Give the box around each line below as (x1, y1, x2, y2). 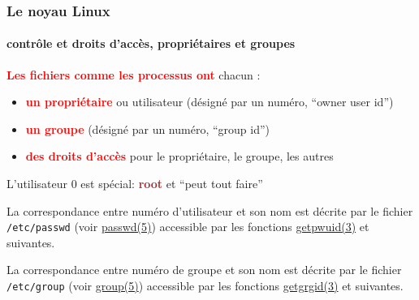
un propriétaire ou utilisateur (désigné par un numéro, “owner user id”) (25, 93, 394, 110)
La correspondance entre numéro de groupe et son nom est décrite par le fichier (6, 261, 402, 278)
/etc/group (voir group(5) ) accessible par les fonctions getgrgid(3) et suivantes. (6, 277, 404, 294)
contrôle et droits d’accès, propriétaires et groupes (6, 35, 296, 52)
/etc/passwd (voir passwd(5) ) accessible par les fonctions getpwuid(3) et (6, 218, 369, 235)
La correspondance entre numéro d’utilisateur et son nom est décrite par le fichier (6, 202, 413, 219)
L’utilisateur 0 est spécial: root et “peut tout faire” (6, 175, 263, 192)
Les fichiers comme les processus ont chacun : (6, 66, 261, 83)
